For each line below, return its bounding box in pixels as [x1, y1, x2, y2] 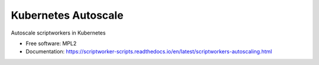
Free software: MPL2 [25, 40, 77, 47]
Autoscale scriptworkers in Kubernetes [11, 29, 106, 36]
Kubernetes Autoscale [11, 9, 124, 22]
